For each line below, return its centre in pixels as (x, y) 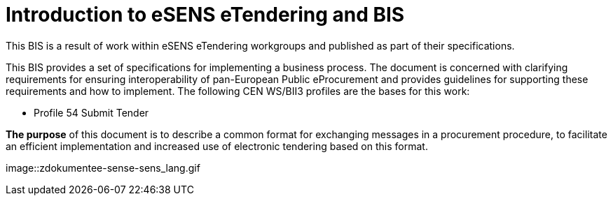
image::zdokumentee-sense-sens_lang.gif (103, 167)
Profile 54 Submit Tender (91, 112)
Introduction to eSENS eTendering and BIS (205, 15)
